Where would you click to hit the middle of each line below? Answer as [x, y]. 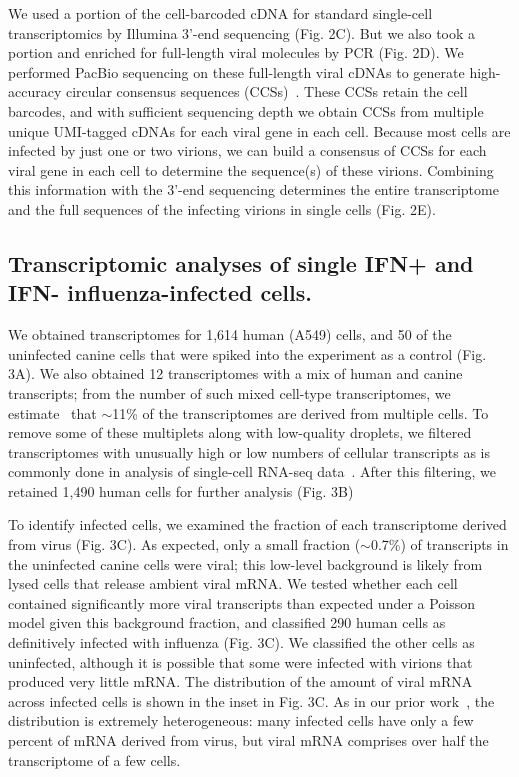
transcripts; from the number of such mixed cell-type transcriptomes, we [229, 392]
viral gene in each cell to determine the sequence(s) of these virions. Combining [251, 169]
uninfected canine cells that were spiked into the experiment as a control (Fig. [247, 353]
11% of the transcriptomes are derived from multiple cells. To [300, 412]
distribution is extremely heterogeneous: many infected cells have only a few [241, 720]
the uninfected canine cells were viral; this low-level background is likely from [245, 563]
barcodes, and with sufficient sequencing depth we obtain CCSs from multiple [246, 110]
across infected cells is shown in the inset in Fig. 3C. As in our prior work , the [251, 700]
